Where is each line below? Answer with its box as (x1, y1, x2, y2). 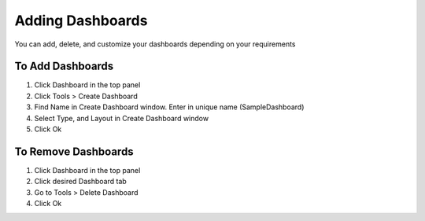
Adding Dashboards (14, 12, 148, 29)
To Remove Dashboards (14, 145, 134, 158)
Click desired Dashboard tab (34, 177, 128, 186)
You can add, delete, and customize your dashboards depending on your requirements (14, 39, 296, 49)
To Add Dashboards (14, 60, 114, 73)
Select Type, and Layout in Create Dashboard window (34, 113, 209, 123)
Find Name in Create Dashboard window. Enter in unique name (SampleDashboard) (34, 102, 305, 112)
